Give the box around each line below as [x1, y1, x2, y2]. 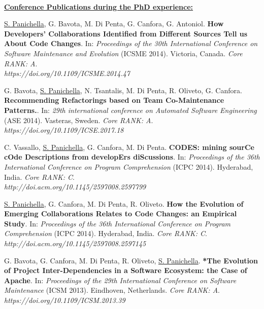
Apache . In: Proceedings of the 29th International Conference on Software [4, 275, 237, 285]
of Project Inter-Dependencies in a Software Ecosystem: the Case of [4, 265, 247, 276]
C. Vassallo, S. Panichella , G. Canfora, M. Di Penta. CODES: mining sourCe [4, 141, 254, 152]
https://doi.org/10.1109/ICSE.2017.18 [4, 125, 124, 135]
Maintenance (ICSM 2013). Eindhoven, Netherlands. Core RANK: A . [4, 285, 220, 295]
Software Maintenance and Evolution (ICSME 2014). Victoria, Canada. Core [4, 48, 243, 58]
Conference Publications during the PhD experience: [4, 1, 193, 12]
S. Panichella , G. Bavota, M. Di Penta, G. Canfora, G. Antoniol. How [4, 18, 224, 29]
